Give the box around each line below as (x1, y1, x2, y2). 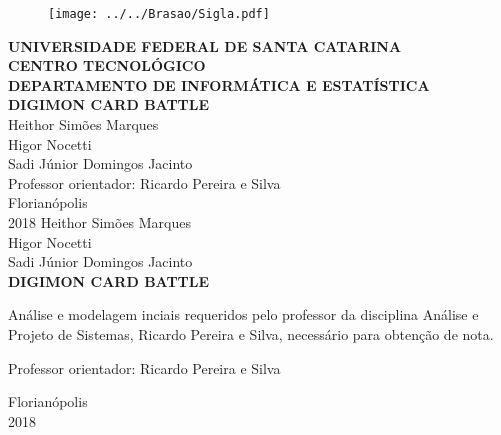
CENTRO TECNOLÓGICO (8, 55, 206, 76)
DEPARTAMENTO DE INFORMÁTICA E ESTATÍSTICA (8, 74, 430, 95)
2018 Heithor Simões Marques (8, 212, 192, 232)
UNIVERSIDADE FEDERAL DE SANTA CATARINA (8, 35, 402, 56)
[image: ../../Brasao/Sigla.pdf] (48, 7, 270, 21)
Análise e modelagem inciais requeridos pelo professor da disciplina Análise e (8, 304, 479, 325)
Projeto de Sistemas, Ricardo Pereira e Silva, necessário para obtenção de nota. (8, 323, 494, 344)
